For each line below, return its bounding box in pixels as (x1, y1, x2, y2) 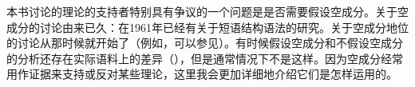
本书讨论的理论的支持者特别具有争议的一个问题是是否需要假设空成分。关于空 (6, 3, 409, 19)
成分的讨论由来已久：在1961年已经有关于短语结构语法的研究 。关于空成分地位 (6, 18, 409, 35)
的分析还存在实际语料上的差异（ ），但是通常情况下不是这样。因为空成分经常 (6, 49, 403, 66)
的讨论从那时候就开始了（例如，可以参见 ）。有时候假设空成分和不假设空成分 (6, 34, 403, 51)
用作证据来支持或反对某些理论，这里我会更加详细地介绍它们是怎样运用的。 (6, 65, 397, 82)
